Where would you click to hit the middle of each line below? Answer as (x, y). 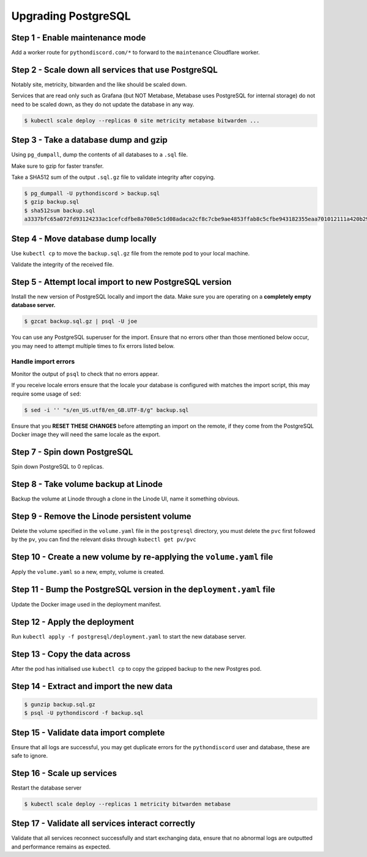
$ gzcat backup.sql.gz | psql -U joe (81, 321)
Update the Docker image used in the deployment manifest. (86, 604)
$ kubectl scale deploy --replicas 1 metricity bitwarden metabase (128, 804)
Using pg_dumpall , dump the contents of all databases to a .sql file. (100, 155)
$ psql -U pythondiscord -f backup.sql (84, 713)
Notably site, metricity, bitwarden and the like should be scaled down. (99, 84)
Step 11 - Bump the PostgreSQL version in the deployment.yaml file (143, 589)
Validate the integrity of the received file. (63, 265)
